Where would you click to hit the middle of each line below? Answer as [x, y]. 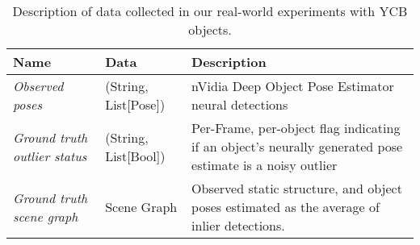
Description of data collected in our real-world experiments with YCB [210, 11]
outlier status [50, 156]
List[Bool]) [135, 156]
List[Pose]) [135, 104]
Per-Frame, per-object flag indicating [296, 128]
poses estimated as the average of [286, 207]
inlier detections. [238, 225]
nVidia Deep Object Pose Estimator [293, 86]
